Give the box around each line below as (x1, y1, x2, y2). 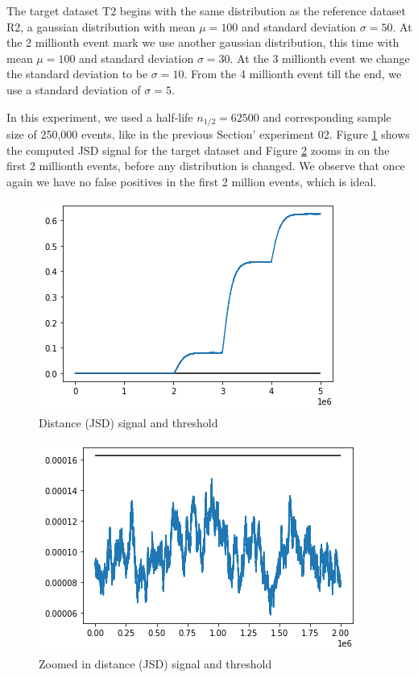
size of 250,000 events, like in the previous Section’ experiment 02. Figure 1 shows (6, 126, 410, 143)
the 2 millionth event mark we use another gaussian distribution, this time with (6, 34, 399, 51)
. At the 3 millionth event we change (230, 49, 410, 66)
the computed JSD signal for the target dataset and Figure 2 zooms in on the (6, 141, 390, 158)
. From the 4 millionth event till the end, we (184, 65, 402, 82)
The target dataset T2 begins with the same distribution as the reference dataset (6, 2, 407, 19)
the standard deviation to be (6, 65, 148, 82)
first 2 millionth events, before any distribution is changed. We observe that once (6, 157, 405, 174)
